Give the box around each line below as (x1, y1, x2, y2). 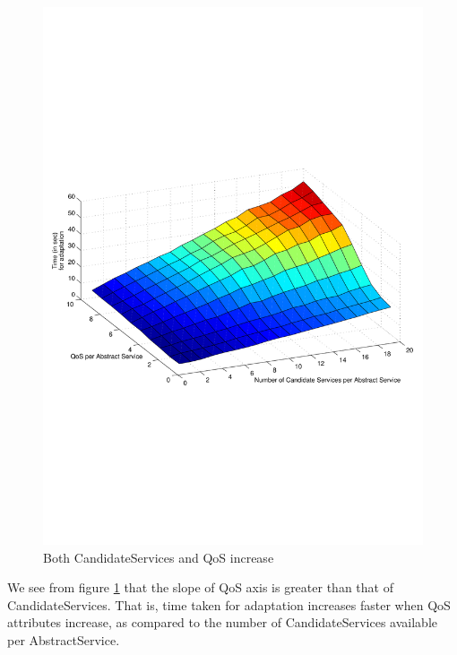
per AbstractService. (7, 630, 120, 649)
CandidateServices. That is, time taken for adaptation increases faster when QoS (7, 595, 451, 614)
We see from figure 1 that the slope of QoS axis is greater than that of (7, 578, 393, 597)
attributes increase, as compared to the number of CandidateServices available (7, 613, 437, 632)
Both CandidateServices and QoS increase (43, 547, 274, 566)
